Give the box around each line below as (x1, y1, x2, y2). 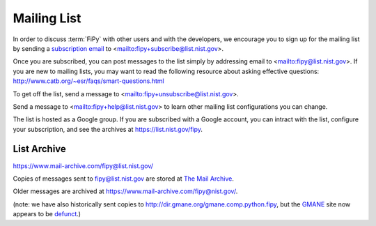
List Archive (13, 143, 66, 155)
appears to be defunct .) (13, 210, 81, 218)
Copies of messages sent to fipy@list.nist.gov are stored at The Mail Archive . (13, 174, 235, 183)
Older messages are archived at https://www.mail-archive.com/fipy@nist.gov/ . (13, 187, 238, 195)
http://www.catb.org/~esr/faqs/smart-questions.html (13, 77, 164, 85)
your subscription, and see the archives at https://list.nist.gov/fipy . (13, 125, 203, 133)
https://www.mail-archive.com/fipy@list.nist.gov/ (13, 161, 153, 170)
